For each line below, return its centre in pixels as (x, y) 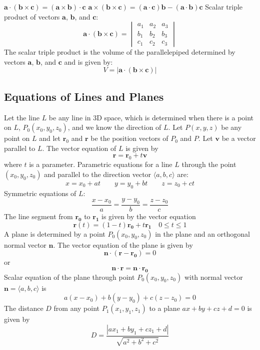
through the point (209, 164)
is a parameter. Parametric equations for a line (101, 164)
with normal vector (213, 277)
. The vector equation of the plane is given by (123, 244)
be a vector (239, 138)
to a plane (164, 308)
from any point (77, 308)
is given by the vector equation (148, 216)
